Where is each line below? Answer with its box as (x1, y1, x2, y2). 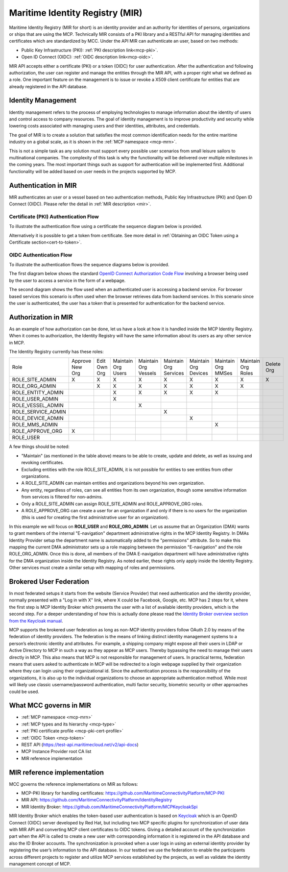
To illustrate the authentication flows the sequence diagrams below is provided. (9, 262, 169, 268)
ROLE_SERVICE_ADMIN (12, 408, 66, 415)
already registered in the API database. (9, 83, 88, 89)
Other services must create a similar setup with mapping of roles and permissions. (9, 565, 176, 571)
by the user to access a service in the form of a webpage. (9, 277, 126, 283)
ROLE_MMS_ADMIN (12, 422, 58, 428)
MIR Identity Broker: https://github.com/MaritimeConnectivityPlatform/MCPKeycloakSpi (21, 804, 198, 810)
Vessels (138, 370, 157, 377)
